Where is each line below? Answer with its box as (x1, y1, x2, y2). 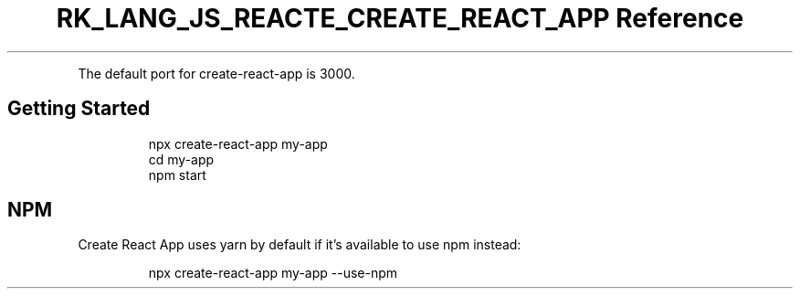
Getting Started (7, 97, 151, 121)
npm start (148, 166, 206, 183)
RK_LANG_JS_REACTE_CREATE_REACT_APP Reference (56, 3, 744, 34)
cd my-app (148, 151, 215, 167)
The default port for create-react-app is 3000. (78, 65, 355, 81)
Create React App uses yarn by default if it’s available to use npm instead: (78, 237, 521, 253)
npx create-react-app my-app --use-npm (148, 265, 398, 281)
